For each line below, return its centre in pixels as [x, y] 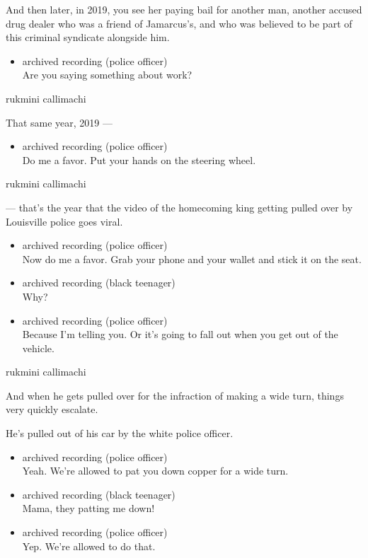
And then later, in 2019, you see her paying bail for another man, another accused [184, 9]
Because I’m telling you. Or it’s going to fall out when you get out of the [180, 334]
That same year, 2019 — [59, 122]
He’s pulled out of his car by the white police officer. [120, 433]
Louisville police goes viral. [64, 221]
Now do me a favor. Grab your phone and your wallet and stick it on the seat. [192, 258]
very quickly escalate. [52, 409]
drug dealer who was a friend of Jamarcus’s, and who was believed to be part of [179, 23]
